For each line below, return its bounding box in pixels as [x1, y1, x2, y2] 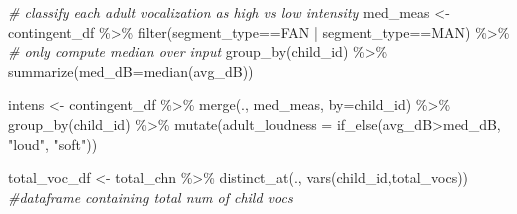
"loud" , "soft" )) [8, 133, 98, 154]
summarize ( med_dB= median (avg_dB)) [8, 60, 254, 81]
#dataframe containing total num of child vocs [8, 186, 293, 207]
